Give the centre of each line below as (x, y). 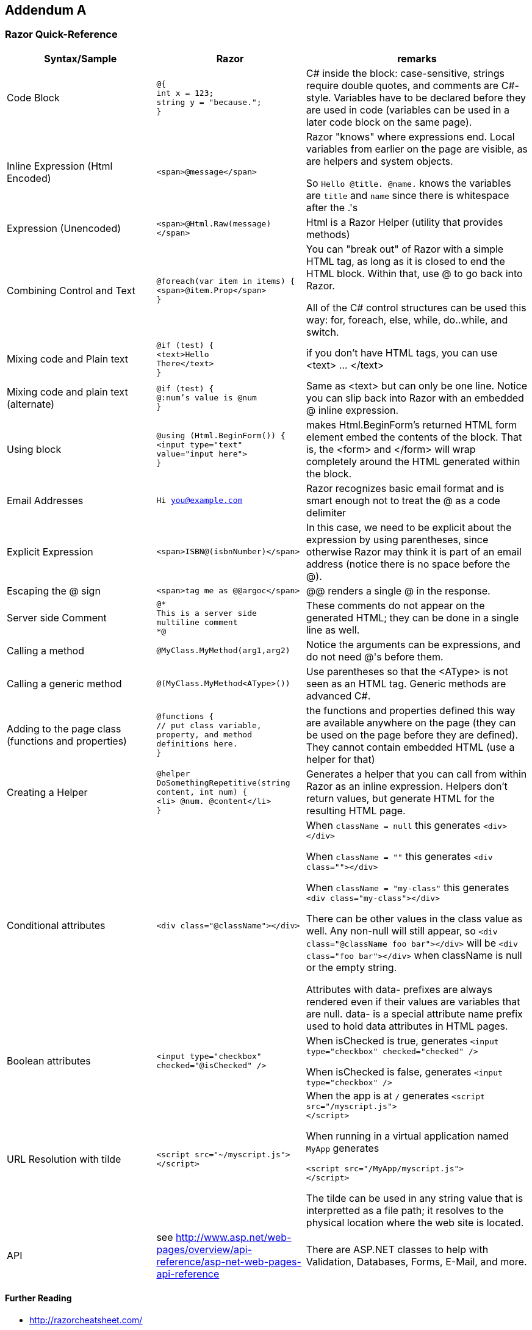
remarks (417, 58)
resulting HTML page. (356, 810)
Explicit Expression (50, 551)
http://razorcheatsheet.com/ (86, 1320)
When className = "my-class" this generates (408, 887)
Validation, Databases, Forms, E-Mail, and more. (416, 1261)
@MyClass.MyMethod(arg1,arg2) (223, 651)
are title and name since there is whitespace (408, 195)
